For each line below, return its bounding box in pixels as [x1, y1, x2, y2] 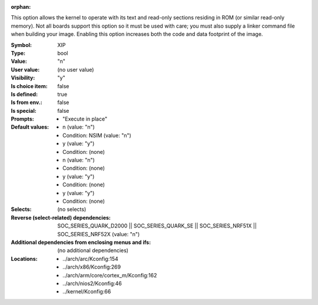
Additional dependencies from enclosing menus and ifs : [11, 239, 151, 246]
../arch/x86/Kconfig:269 [62, 263, 121, 270]
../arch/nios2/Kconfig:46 [62, 280, 122, 287]
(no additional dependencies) [57, 247, 129, 254]
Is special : [11, 107, 37, 114]
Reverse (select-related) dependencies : [11, 214, 111, 221]
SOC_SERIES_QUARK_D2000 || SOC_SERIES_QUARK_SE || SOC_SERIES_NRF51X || [57, 222, 257, 229]
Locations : [11, 255, 38, 262]
